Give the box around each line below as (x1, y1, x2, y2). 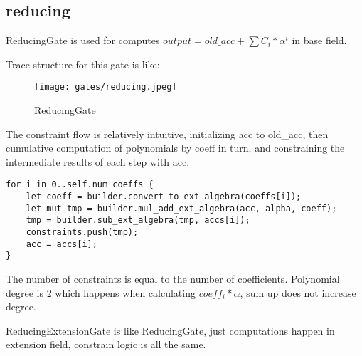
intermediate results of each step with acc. (6, 154, 190, 169)
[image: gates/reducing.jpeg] (34, 82, 177, 93)
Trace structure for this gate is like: (6, 56, 160, 71)
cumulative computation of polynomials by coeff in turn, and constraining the (6, 140, 345, 155)
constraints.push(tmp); (26, 227, 139, 238)
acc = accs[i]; (26, 239, 97, 249)
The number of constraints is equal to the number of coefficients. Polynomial (6, 271, 340, 286)
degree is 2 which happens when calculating (6, 285, 196, 300)
